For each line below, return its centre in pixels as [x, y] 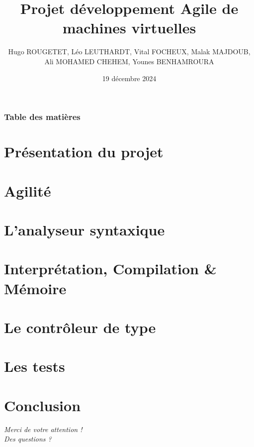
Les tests [35, 366]
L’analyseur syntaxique [85, 229]
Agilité [28, 190]
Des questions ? [28, 439]
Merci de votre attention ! [43, 429]
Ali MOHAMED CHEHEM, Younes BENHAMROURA [129, 61]
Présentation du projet [84, 152]
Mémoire [35, 288]
